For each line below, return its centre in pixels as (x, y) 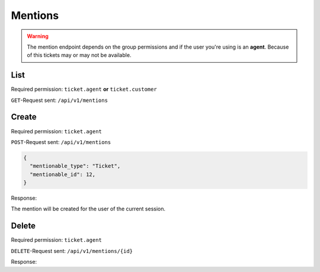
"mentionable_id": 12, (63, 174)
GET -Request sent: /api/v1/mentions (59, 100)
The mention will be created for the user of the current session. (88, 209)
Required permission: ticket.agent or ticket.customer (84, 89)
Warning (38, 36)
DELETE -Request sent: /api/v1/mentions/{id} (72, 251)
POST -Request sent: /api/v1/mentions (61, 142)
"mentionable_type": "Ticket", (75, 166)
